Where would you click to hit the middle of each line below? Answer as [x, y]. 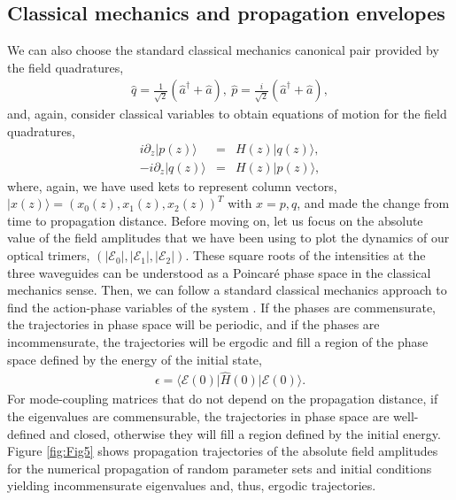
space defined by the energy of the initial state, [135, 359]
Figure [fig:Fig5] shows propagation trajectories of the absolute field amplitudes [223, 451]
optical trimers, [49, 255]
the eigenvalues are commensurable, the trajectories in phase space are [198, 416]
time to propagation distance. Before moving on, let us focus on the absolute [215, 220]
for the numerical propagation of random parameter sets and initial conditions [220, 468]
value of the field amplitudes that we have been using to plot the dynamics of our [228, 238]
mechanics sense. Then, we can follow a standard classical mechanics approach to [227, 290]
